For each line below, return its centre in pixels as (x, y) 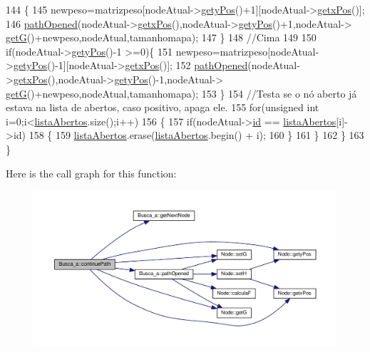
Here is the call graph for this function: (91, 173)
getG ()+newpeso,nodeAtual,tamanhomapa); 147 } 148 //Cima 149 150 (161, 37)
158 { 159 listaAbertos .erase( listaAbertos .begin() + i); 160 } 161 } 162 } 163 (196, 135)
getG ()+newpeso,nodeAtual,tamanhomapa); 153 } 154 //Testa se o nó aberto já (181, 93)
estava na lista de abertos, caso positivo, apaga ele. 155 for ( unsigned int (163, 107)
